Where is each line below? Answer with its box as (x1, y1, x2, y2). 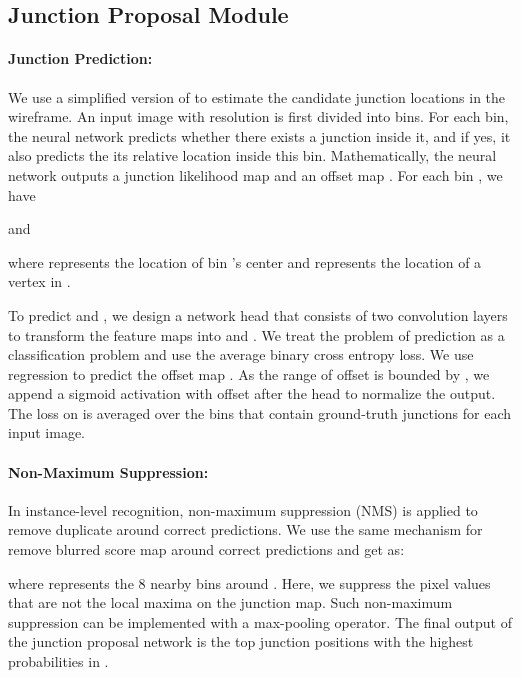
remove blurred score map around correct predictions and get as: (8, 539, 405, 560)
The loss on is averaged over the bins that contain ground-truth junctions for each (8, 402, 512, 423)
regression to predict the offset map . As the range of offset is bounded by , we (8, 363, 490, 384)
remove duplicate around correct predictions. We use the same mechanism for (8, 519, 483, 540)
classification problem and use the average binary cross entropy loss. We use (8, 344, 474, 365)
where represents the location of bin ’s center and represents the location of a (8, 251, 482, 272)
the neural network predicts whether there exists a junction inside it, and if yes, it (8, 125, 511, 146)
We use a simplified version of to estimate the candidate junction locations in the (8, 86, 506, 107)
